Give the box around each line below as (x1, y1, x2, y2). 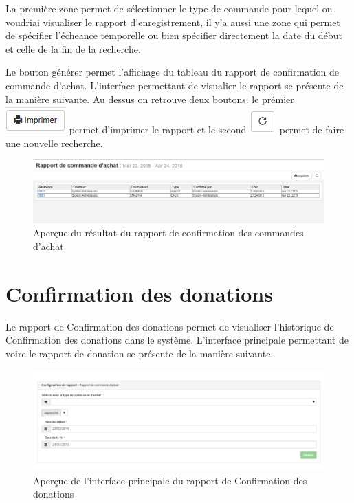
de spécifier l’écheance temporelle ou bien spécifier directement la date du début (5, 28, 342, 43)
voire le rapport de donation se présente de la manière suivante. (5, 346, 274, 360)
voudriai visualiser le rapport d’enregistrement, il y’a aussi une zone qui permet (5, 14, 340, 29)
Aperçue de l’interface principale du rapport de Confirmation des (33, 473, 307, 487)
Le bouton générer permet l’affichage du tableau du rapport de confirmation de (5, 65, 340, 79)
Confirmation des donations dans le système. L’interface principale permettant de (5, 333, 349, 347)
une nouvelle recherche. (5, 135, 103, 150)
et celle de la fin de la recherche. (5, 41, 141, 56)
